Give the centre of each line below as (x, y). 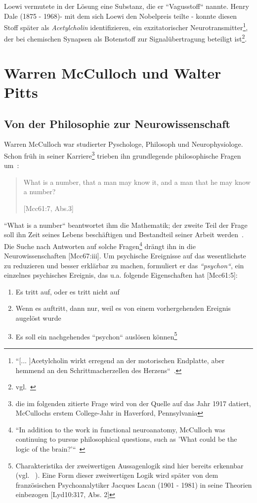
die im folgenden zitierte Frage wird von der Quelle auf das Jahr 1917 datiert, (133, 403)
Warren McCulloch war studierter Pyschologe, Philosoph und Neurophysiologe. (124, 144)
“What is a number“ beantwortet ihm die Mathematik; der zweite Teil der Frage (126, 225)
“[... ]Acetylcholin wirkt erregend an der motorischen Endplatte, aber (120, 360)
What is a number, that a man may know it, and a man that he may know (137, 182)
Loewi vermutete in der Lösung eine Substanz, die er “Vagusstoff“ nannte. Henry (127, 6)
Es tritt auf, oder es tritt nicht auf (67, 291)
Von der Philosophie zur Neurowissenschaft (117, 123)
